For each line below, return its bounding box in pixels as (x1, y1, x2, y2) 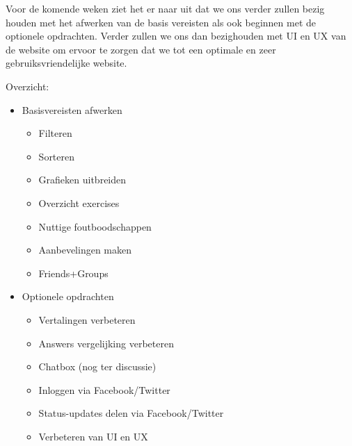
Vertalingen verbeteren (38, 312, 136, 327)
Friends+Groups (38, 265, 109, 280)
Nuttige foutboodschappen (38, 219, 152, 233)
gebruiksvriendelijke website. (6, 56, 127, 70)
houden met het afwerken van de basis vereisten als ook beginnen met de (6, 15, 317, 29)
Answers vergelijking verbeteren (38, 336, 174, 350)
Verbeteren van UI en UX (38, 429, 148, 443)
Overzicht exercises (38, 195, 120, 210)
